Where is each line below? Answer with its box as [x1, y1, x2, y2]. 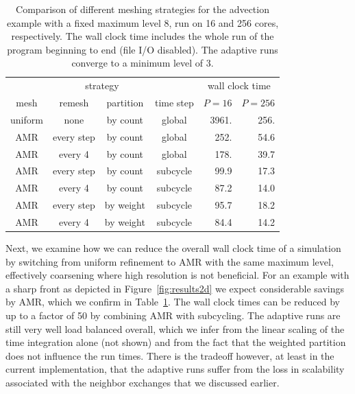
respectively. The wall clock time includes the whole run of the [11, 29, 274, 43]
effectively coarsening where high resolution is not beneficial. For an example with [5, 268, 350, 282]
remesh [59, 95, 89, 110]
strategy [85, 78, 119, 93]
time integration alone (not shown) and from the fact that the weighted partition [5, 335, 346, 349]
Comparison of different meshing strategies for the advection [16, 2, 269, 16]
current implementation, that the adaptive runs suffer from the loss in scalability [5, 362, 345, 376]
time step [154, 95, 194, 110]
